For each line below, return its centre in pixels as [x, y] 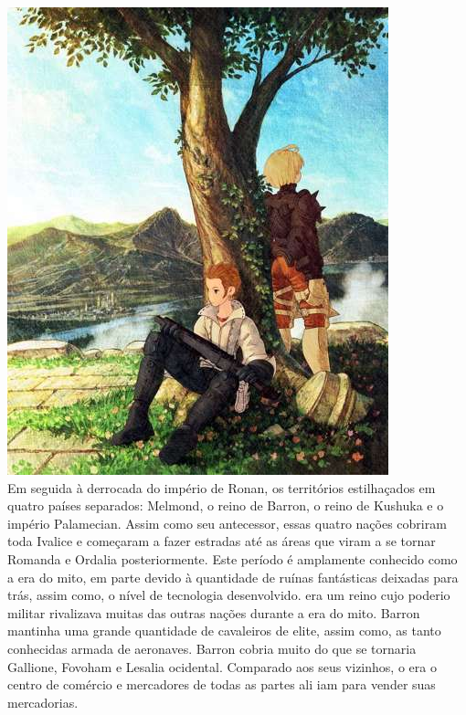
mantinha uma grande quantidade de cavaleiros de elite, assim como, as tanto [224, 631]
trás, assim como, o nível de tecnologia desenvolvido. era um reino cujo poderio [229, 595]
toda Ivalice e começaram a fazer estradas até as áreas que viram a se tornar [222, 541]
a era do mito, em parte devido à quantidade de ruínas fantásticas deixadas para [233, 577]
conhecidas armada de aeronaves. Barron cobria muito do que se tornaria [212, 648]
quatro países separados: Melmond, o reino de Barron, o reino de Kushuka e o [226, 505]
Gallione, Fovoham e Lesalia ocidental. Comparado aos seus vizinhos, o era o [222, 666]
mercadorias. [43, 702]
